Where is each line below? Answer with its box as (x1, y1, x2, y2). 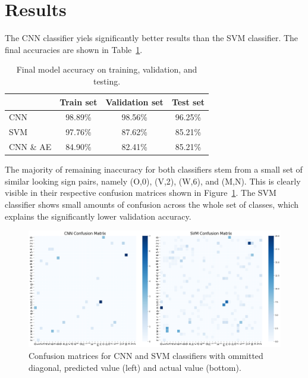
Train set (59, 95, 98, 108)
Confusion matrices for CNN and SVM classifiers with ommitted (29, 349, 263, 361)
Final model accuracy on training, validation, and (16, 63, 197, 76)
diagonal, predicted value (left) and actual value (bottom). (29, 361, 241, 373)
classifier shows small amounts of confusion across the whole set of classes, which (5, 198, 299, 210)
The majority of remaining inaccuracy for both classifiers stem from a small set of (5, 163, 303, 176)
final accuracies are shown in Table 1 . (5, 43, 143, 55)
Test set (171, 95, 205, 108)
